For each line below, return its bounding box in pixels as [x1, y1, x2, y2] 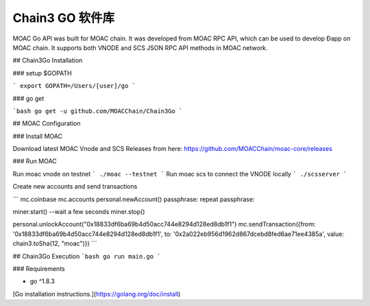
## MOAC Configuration [12, 119, 81, 128]
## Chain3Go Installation [12, 56, 83, 64]
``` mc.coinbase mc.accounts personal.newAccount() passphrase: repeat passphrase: [12, 195, 255, 203]
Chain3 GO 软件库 [12, 10, 115, 25]
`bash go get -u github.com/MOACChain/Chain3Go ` [12, 107, 183, 115]
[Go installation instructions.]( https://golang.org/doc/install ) [12, 290, 181, 298]
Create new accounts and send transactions [12, 183, 138, 191]
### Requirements [12, 264, 65, 272]
